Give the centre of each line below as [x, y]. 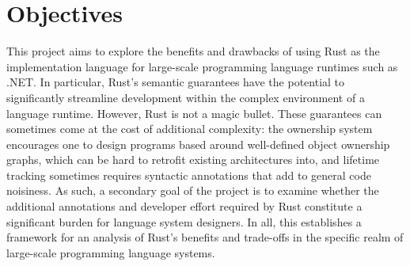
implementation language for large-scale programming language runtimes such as [202, 66]
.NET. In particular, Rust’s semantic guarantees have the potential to [176, 82]
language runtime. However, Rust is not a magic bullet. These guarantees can [194, 113]
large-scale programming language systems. [111, 252]
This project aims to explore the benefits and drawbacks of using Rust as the [193, 51]
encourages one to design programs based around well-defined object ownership [198, 144]
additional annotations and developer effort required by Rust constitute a [184, 206]
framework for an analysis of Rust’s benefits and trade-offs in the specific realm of [205, 237]
